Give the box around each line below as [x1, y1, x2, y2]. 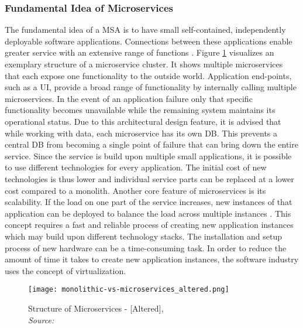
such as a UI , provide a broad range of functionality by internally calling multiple [5, 81, 297, 93]
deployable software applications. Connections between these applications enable [5, 35, 292, 47]
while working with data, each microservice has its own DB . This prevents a [5, 127, 278, 139]
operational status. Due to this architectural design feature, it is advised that [5, 115, 281, 127]
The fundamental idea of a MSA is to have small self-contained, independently [5, 23, 286, 36]
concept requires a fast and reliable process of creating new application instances [5, 218, 294, 231]
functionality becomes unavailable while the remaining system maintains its [5, 104, 276, 116]
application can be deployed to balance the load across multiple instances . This [5, 207, 291, 219]
